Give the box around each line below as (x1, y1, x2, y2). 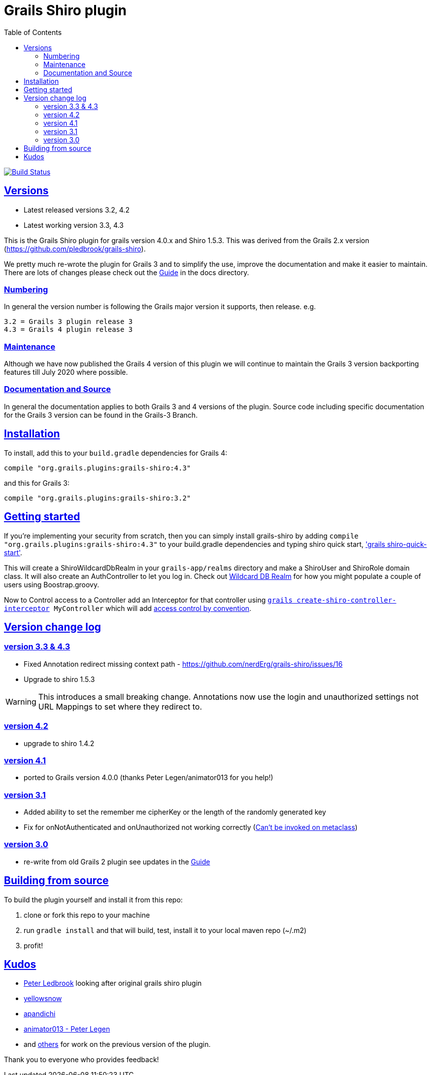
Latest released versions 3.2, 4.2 (24, 205, 130, 214)
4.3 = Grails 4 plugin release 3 (4, 325, 133, 334)
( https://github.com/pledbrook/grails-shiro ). (4, 244, 146, 253)
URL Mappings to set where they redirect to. (38, 701, 202, 712)
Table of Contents (4, 28, 62, 36)
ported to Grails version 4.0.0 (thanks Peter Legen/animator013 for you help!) (24, 773, 273, 782)
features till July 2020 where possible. (4, 368, 128, 377)
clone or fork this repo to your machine (24, 910, 150, 919)
